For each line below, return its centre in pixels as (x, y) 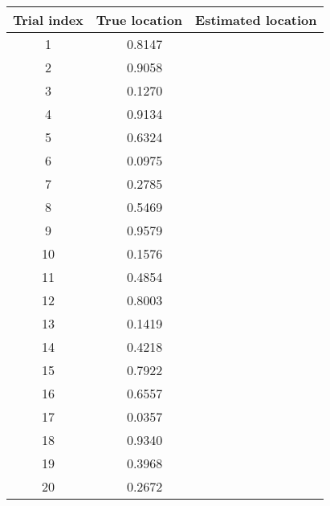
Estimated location (256, 20)
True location (139, 20)
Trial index (48, 20)
